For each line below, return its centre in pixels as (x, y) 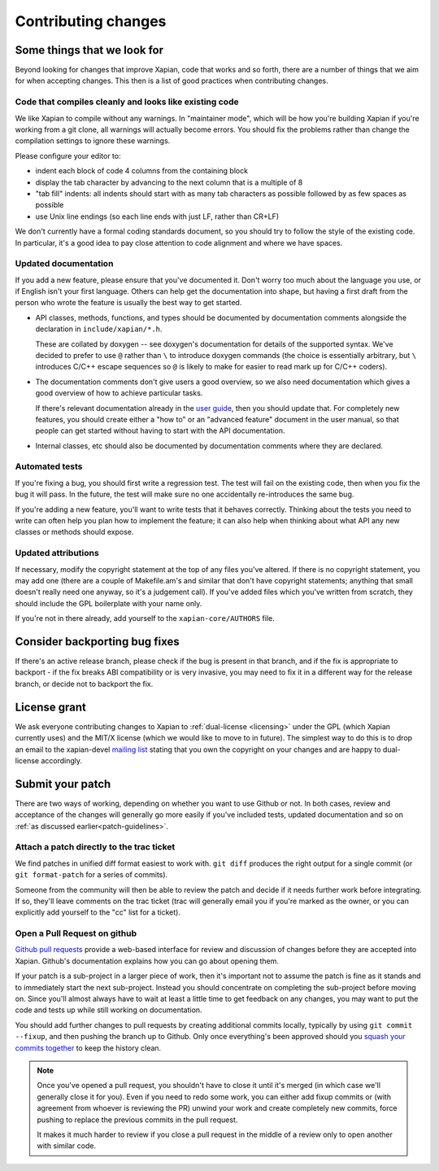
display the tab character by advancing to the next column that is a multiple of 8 (169, 182)
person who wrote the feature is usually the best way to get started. (128, 303)
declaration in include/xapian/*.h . (99, 329)
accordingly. (62, 760)
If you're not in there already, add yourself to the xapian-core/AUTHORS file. (145, 618)
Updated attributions (57, 553)
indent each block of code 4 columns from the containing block (141, 171)
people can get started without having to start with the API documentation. (160, 430)
